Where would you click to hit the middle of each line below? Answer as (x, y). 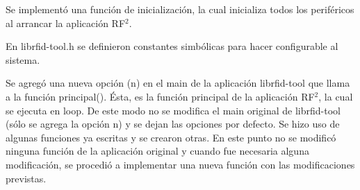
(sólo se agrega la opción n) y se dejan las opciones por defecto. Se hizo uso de (173, 124)
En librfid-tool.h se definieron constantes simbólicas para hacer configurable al (172, 46)
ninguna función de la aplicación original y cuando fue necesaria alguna (157, 151)
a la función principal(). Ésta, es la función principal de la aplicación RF (160, 96)
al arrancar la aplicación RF (66, 23)
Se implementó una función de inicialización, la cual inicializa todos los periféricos (180, 9)
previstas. (26, 178)
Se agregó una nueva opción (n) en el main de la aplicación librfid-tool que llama (178, 83)
